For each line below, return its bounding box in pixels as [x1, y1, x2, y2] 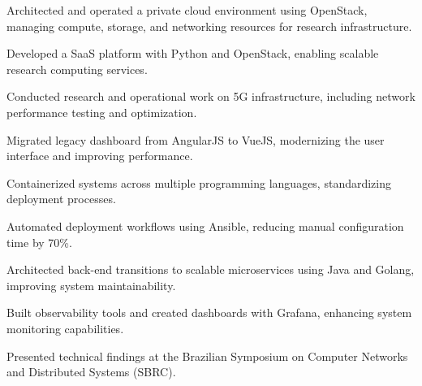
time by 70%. [6, 233, 72, 250]
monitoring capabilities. [6, 319, 124, 336]
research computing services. [6, 60, 148, 77]
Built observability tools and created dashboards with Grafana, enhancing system [6, 304, 412, 321]
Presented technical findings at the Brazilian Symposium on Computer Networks [6, 347, 408, 364]
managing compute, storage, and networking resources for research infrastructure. [6, 17, 412, 34]
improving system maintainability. [6, 276, 176, 293]
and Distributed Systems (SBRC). [6, 363, 176, 380]
